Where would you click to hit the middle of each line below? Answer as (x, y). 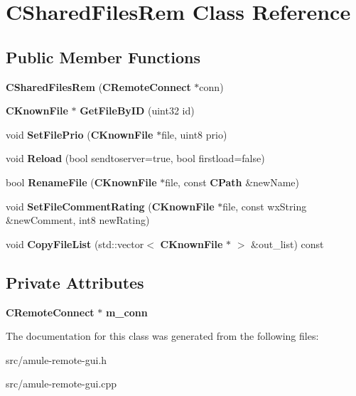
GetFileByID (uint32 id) (137, 111)
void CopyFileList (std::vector (75, 244)
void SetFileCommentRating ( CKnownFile (110, 206)
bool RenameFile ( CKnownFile (81, 182)
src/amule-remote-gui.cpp (61, 384)
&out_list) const (287, 244)
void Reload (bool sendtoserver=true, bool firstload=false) (135, 158)
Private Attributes (75, 282)
